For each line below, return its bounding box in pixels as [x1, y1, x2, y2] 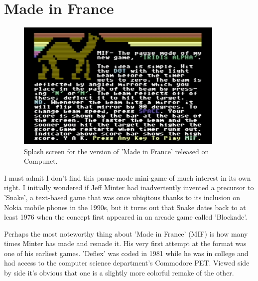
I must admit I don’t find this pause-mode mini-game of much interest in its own [4, 172, 251, 183]
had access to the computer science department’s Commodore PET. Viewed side [4, 258, 250, 268]
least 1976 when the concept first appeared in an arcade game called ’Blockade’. [4, 212, 248, 222]
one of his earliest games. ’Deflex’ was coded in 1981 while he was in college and [4, 248, 249, 258]
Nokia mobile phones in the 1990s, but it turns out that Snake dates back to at [4, 202, 246, 212]
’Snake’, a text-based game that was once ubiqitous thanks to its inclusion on [4, 192, 241, 202]
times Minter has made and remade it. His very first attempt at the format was [4, 238, 247, 249]
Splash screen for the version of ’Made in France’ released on [24, 146, 209, 156]
